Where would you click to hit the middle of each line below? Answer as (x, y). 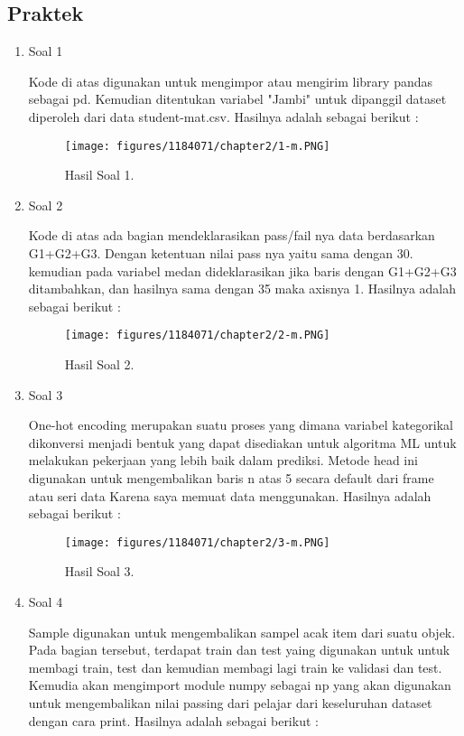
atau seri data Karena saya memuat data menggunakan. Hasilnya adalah (230, 495)
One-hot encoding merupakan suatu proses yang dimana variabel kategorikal (241, 425)
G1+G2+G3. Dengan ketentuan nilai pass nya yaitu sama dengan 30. (221, 253)
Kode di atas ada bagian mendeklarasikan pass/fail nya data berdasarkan (232, 235)
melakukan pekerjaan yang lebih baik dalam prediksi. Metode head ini (223, 460)
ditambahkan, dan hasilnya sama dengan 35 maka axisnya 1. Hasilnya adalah (242, 289)
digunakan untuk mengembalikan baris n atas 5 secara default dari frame (231, 478)
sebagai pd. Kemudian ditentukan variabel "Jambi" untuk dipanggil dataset (237, 99)
